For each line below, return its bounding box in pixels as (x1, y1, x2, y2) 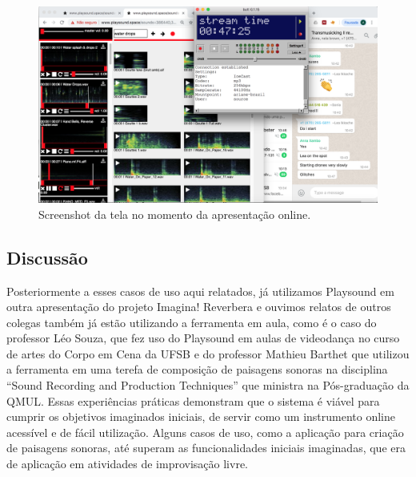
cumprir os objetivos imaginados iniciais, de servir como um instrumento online (6, 408, 395, 425)
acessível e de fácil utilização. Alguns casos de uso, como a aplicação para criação (6, 423, 404, 440)
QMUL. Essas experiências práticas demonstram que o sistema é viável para (6, 392, 380, 409)
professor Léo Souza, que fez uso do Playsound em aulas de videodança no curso (6, 329, 400, 346)
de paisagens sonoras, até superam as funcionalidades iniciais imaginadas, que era (6, 439, 406, 456)
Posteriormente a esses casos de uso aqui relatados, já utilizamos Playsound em (6, 282, 394, 299)
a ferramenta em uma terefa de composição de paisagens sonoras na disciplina (6, 361, 388, 378)
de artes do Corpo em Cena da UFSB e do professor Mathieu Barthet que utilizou (6, 345, 410, 362)
